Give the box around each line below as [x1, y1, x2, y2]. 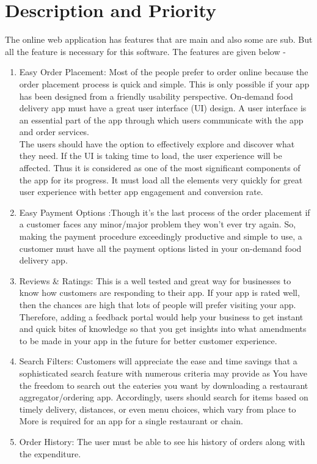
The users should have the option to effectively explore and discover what [19, 137, 295, 150]
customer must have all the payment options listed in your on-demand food [19, 241, 302, 254]
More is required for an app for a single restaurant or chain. [19, 414, 243, 427]
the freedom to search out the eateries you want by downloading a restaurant [19, 378, 308, 391]
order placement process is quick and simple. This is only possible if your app [19, 77, 310, 90]
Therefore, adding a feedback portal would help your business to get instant [19, 310, 304, 323]
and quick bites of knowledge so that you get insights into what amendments [19, 322, 307, 335]
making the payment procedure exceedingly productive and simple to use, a [19, 230, 302, 243]
